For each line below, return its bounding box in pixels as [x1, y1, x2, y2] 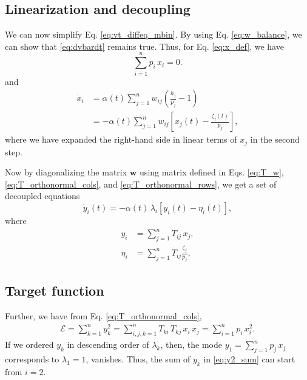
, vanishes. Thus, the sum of [86, 352, 191, 365]
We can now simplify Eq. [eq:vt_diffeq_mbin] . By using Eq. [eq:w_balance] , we [5, 28, 302, 41]
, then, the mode [160, 338, 222, 351]
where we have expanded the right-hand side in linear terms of [5, 133, 237, 146]
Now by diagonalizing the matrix [5, 166, 127, 178]
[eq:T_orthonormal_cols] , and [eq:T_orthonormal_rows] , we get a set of [5, 177, 277, 190]
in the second [250, 133, 300, 146]
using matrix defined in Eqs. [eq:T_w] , [140, 166, 284, 178]
